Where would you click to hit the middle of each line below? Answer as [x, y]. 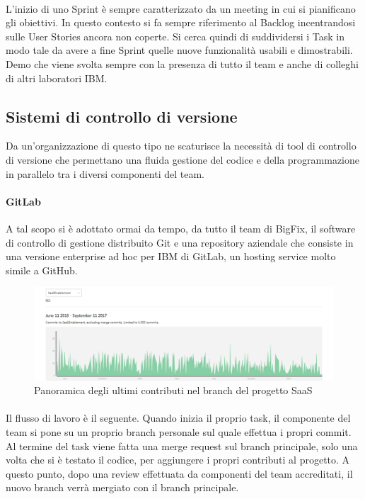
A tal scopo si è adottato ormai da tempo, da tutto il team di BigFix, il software [181, 228]
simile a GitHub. [42, 270]
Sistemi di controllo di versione [122, 116]
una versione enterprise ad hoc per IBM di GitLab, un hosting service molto [171, 256]
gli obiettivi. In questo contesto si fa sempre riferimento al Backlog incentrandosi [181, 22]
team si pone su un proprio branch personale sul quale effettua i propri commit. [179, 431]
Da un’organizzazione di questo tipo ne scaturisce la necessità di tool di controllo [181, 146]
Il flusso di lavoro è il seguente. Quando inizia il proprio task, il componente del [178, 418]
